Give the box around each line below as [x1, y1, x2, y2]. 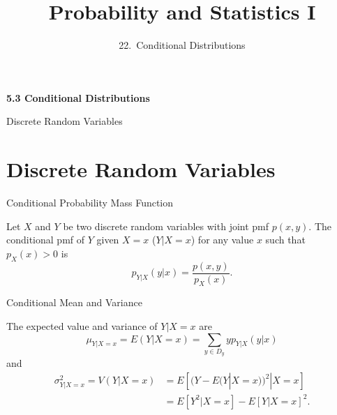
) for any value [190, 232, 254, 247]
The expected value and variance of [6, 319, 158, 333]
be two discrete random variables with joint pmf [63, 218, 269, 233]
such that [265, 232, 306, 247]
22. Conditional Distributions [119, 38, 246, 52]
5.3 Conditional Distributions [6, 90, 150, 105]
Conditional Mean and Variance [6, 295, 142, 310]
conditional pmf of [6, 232, 85, 247]
